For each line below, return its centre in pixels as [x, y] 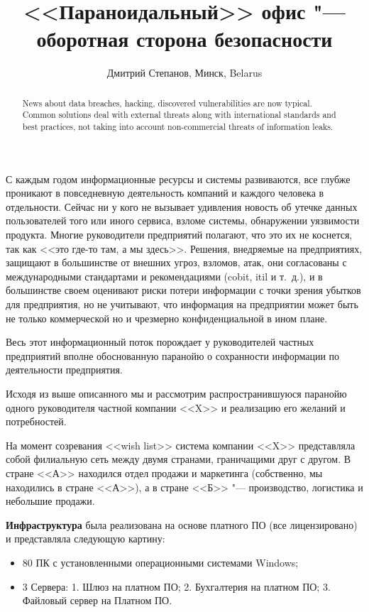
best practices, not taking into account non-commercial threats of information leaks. [178, 127]
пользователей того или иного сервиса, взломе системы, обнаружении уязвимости [183, 220]
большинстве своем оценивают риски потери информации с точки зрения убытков [183, 290]
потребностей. [36, 421]
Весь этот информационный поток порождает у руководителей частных [160, 342]
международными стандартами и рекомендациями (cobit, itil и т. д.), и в [164, 276]
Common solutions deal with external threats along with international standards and [179, 115]
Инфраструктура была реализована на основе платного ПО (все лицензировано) [182, 524]
